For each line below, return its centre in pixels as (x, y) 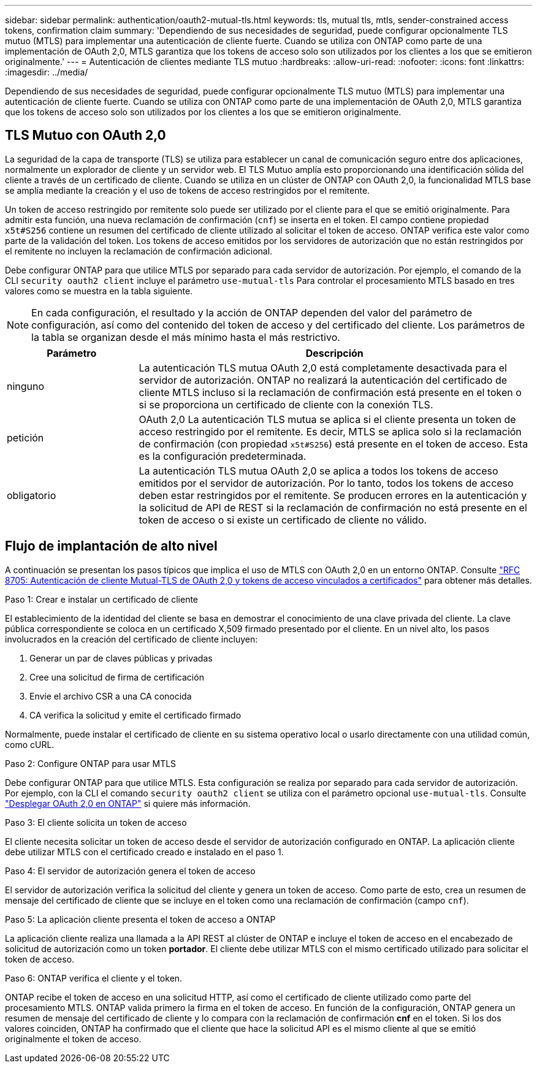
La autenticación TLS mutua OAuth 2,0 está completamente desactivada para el (323, 368)
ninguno (26, 386)
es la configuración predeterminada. (223, 456)
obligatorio (32, 495)
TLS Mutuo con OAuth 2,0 (86, 135)
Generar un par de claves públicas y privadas (121, 658)
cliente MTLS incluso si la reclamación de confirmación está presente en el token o (330, 392)
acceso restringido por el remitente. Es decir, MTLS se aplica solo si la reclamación (330, 431)
